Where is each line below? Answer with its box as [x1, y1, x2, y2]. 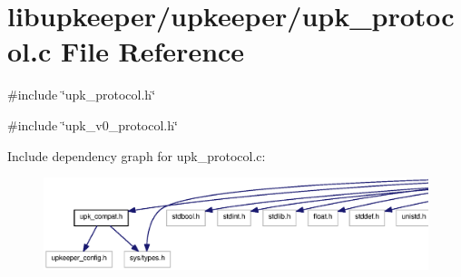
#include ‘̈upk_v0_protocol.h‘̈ [7, 115, 178, 134]
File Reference [60, 33, 245, 70]
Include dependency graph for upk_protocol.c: [7, 146, 266, 165]
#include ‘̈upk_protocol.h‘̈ [7, 85, 156, 104]
